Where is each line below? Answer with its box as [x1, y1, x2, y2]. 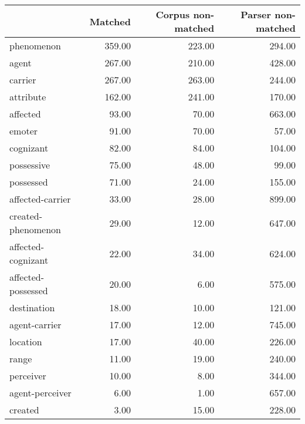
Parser [240, 8, 272, 21]
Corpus [155, 8, 190, 21]
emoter [9, 124, 38, 137]
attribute [9, 90, 46, 103]
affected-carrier [9, 192, 71, 206]
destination [9, 301, 55, 314]
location [9, 335, 42, 348]
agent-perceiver [9, 386, 72, 399]
